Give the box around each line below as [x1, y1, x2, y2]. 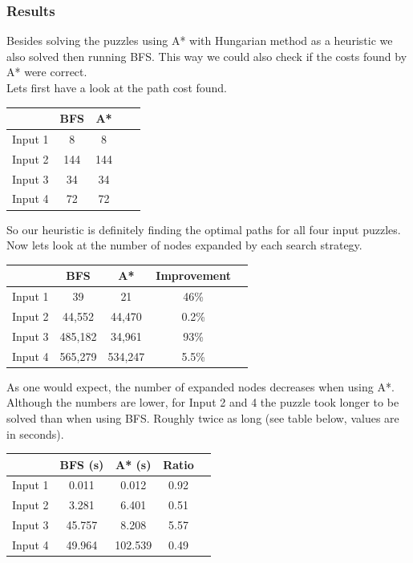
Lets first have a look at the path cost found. [6, 79, 228, 95]
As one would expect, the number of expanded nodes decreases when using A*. [6, 378, 395, 395]
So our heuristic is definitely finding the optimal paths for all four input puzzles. [6, 221, 401, 237]
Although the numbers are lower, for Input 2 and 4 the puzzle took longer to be [6, 394, 399, 411]
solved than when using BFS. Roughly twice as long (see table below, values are [6, 409, 399, 426]
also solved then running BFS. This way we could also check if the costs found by [6, 47, 407, 64]
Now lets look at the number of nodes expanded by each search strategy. [6, 237, 362, 253]
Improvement [156, 267, 232, 284]
